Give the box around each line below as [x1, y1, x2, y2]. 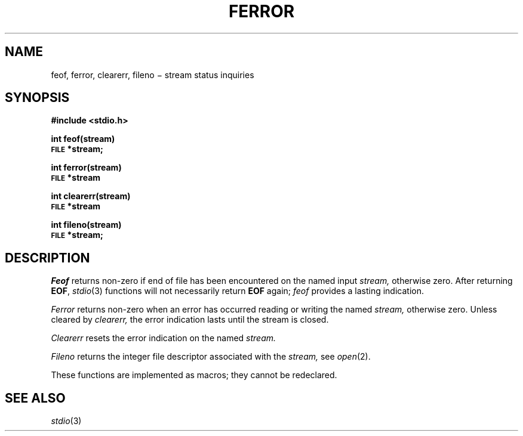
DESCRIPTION [5, 250, 90, 265]
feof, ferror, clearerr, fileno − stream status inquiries [51, 69, 254, 80]
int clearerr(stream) [51, 191, 131, 202]
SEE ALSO [5, 390, 66, 406]
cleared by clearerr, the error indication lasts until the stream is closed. [51, 314, 329, 325]
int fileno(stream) [51, 219, 122, 230]
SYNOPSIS [5, 90, 70, 106]
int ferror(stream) [51, 162, 122, 173]
